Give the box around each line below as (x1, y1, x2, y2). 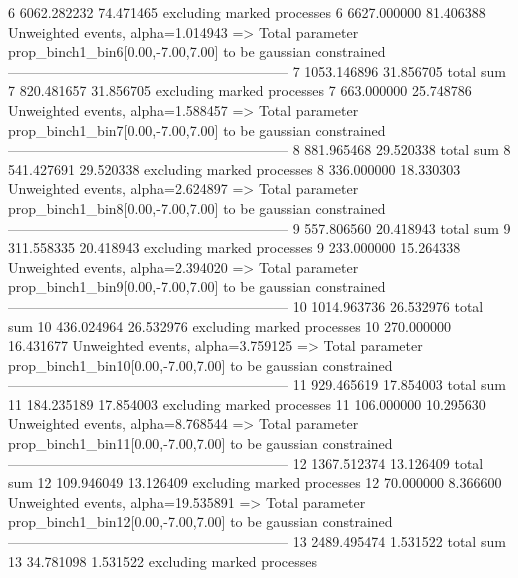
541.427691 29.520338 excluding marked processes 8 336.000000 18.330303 (8, 158, 461, 179)
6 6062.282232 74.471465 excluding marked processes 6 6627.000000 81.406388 (8, 2, 486, 22)
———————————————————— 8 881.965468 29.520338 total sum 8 (8, 139, 511, 160)
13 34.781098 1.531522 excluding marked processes (8, 550, 318, 571)
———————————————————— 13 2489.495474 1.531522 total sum (8, 531, 506, 552)
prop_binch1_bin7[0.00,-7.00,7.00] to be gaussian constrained (8, 119, 386, 140)
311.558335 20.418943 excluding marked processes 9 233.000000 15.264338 (8, 237, 461, 258)
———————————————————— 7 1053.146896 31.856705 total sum (8, 60, 506, 81)
